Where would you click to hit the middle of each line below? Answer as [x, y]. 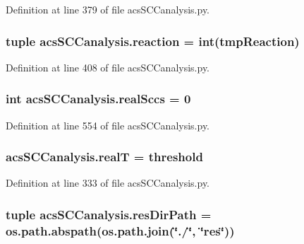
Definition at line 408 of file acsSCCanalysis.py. [108, 67]
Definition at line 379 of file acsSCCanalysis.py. [108, 9]
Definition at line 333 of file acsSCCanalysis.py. [108, 183]
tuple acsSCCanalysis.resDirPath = [109, 214]
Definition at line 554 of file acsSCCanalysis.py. [108, 125]
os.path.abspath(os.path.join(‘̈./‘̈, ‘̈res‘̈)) [120, 230]
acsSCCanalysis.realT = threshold [104, 157]
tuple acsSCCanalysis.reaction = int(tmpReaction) [153, 41]
